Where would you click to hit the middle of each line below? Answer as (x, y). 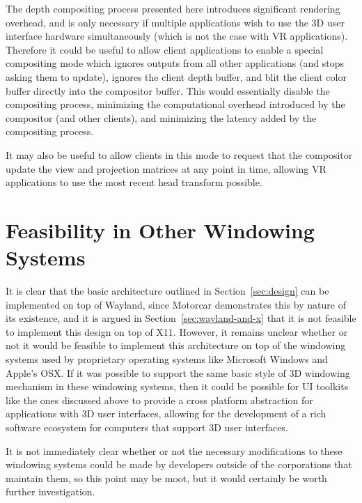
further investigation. (50, 492)
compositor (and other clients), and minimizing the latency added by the (161, 117)
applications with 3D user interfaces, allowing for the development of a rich (166, 413)
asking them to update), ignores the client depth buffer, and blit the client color (176, 76)
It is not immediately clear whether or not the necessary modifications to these (174, 450)
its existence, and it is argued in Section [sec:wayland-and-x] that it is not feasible (181, 318)
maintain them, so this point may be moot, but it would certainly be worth (166, 478)
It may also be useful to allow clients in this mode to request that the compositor (179, 154)
